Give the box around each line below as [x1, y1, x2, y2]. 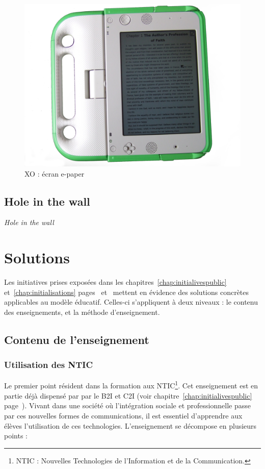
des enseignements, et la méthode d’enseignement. [4, 306, 160, 317]
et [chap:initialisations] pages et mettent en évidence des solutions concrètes [4, 286, 249, 297]
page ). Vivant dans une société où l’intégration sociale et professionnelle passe [4, 400, 251, 411]
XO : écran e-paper [24, 168, 85, 179]
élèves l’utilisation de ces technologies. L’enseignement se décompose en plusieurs [4, 420, 257, 431]
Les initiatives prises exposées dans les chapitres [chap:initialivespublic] [4, 277, 227, 287]
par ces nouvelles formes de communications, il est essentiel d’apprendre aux [4, 410, 243, 421]
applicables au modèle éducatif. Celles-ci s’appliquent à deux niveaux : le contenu [4, 297, 258, 307]
